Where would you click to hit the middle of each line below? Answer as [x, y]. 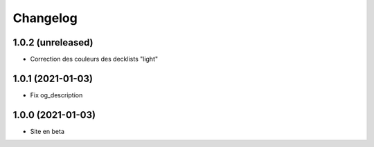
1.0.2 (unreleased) [53, 42]
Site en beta [47, 131]
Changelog [45, 18]
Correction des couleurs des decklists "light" [94, 59]
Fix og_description [56, 95]
